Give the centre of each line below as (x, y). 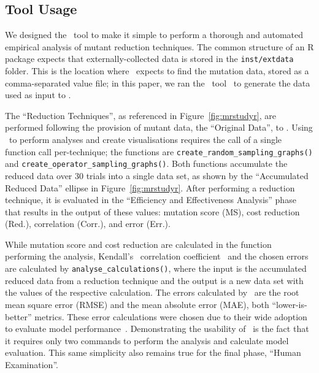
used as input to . (38, 95)
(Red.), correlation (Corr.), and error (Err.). (88, 224)
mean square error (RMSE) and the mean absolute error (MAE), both (137, 304)
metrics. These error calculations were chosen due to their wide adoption (171, 316)
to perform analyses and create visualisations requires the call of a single (145, 140)
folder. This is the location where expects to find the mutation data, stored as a (157, 71)
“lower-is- (290, 304)
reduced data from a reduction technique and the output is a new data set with (154, 280)
